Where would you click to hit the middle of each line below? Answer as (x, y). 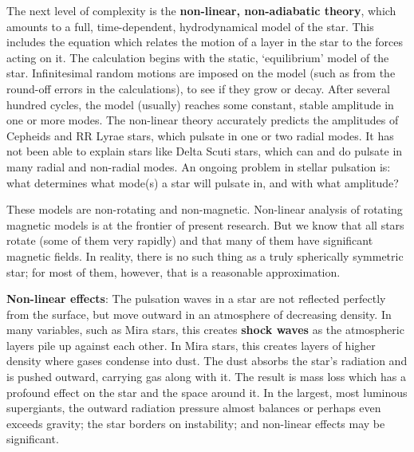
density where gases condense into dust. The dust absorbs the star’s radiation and (207, 361)
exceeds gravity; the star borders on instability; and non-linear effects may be (196, 423)
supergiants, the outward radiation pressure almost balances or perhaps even (194, 408)
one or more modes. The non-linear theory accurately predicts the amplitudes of (203, 120)
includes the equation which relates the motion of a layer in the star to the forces (205, 42)
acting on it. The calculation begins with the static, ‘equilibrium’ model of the (198, 57)
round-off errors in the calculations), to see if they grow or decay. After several (198, 88)
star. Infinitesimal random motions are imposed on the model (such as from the (201, 73)
